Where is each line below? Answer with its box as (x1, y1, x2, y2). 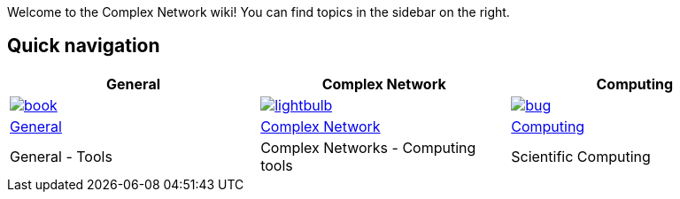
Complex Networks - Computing (260, 138, 476, 157)
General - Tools (10, 147, 112, 165)
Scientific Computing (511, 147, 651, 165)
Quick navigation (7, 34, 160, 57)
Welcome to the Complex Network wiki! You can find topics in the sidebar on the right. (7, 4, 510, 19)
